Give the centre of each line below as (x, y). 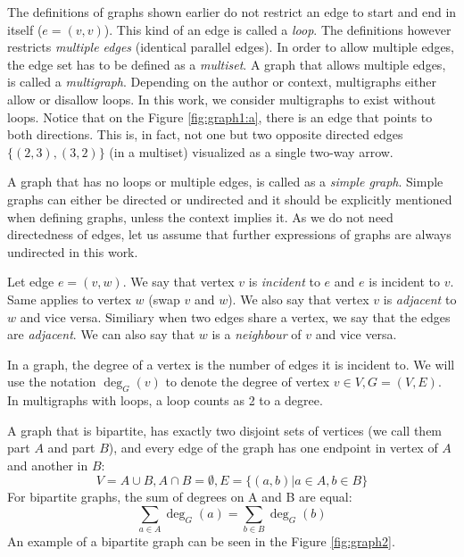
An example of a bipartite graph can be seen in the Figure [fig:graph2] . (201, 541)
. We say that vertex (178, 282)
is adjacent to (420, 299)
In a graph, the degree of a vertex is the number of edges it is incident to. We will (231, 364)
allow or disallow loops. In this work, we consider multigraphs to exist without (222, 99)
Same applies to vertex (69, 299)
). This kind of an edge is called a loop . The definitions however (278, 29)
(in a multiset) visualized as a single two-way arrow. (251, 151)
